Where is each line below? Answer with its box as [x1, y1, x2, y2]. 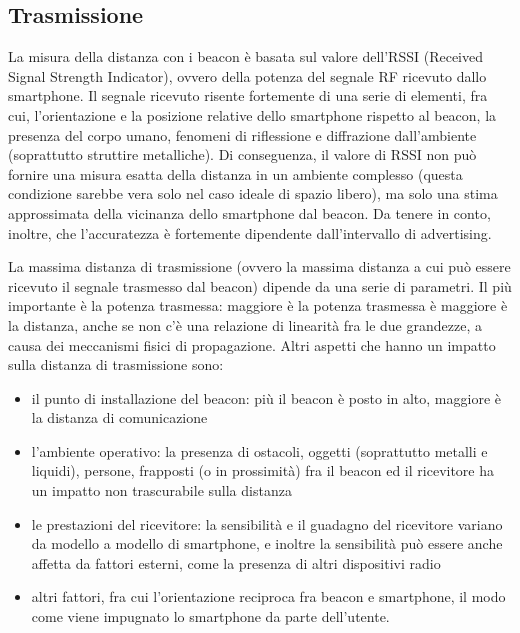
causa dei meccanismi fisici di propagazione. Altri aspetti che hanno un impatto [8, 334, 496, 355]
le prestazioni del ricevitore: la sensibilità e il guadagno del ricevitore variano [31, 513, 503, 534]
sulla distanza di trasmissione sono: [8, 354, 224, 375]
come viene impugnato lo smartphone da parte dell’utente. [31, 606, 390, 627]
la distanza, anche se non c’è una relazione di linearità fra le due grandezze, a [8, 314, 482, 335]
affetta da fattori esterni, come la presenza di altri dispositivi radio [31, 552, 441, 573]
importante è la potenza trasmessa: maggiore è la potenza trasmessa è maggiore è [8, 295, 508, 316]
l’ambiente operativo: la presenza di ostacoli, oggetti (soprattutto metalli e [31, 440, 488, 461]
